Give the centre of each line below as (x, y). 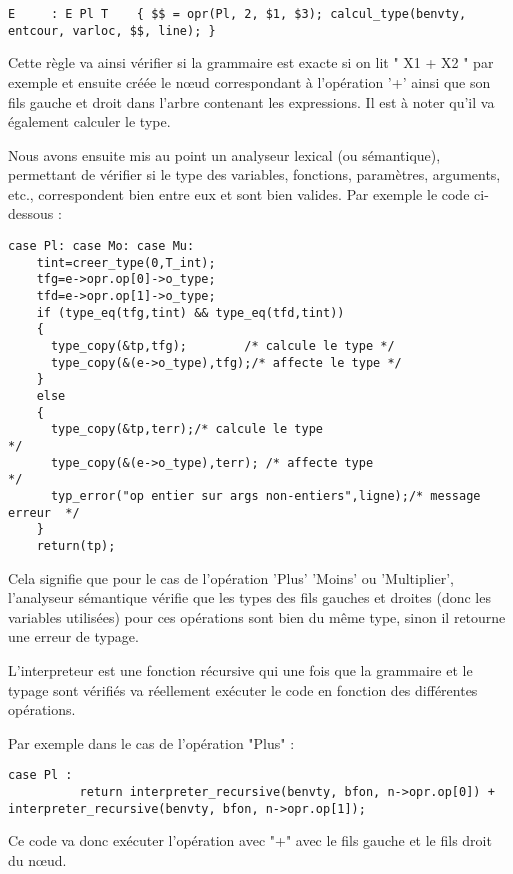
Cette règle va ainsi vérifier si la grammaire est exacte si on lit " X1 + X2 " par (251, 62)
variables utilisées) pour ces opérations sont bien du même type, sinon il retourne (257, 616)
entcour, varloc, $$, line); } (112, 30)
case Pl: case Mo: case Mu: (101, 246)
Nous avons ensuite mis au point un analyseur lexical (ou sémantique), (224, 154)
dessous (31, 213)
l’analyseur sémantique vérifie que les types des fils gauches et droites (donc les (249, 597)
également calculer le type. (89, 121)
